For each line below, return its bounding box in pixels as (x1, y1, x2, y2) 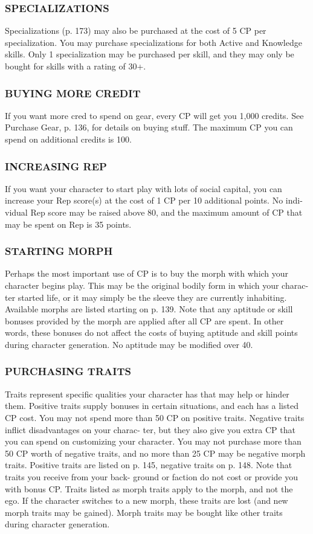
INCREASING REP (5, 158, 107, 173)
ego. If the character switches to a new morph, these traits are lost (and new (5, 494, 288, 507)
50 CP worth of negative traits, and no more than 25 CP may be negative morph (5, 446, 306, 459)
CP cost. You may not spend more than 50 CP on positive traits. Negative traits (5, 411, 305, 423)
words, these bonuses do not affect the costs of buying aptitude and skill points (5, 326, 298, 339)
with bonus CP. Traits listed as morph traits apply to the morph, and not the (5, 482, 293, 495)
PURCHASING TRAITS (5, 364, 131, 379)
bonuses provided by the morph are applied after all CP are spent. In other (5, 314, 284, 327)
